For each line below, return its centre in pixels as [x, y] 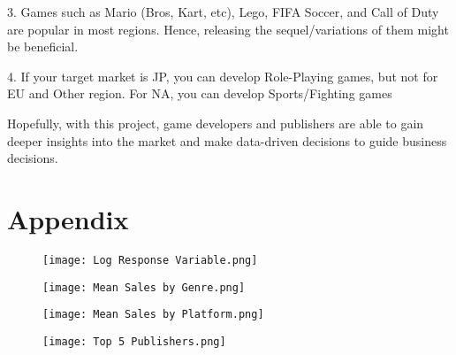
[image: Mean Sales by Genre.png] [144, 287]
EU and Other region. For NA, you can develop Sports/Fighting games [200, 93]
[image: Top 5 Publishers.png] [134, 341]
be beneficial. [43, 46]
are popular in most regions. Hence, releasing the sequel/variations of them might [228, 29]
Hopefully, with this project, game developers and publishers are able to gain [216, 123]
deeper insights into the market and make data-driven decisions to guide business [227, 140]
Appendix [68, 218]
